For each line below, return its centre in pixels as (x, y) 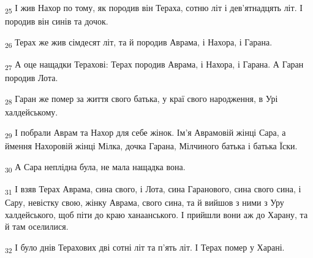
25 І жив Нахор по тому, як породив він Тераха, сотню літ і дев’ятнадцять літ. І (154, 8)
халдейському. (32, 111)
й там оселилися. (37, 226)
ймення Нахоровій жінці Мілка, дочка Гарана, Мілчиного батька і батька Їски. (151, 146)
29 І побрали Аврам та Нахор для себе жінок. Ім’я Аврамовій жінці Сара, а (145, 133)
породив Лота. (32, 77)
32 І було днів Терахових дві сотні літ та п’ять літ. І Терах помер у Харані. (145, 248)
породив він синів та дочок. (57, 21)
